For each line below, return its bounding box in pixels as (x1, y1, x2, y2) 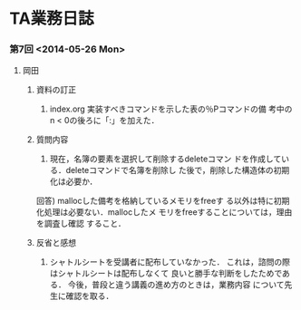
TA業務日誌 (9, 8, 95, 29)
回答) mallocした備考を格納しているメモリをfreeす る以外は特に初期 (35, 196, 290, 207)
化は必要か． (49, 176, 98, 187)
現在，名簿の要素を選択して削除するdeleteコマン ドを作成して (49, 153, 282, 164)
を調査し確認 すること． (35, 218, 127, 229)
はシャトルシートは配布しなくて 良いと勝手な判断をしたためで (49, 268, 283, 279)
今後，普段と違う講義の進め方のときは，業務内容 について (67, 279, 285, 290)
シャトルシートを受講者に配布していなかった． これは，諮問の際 (49, 257, 290, 267)
